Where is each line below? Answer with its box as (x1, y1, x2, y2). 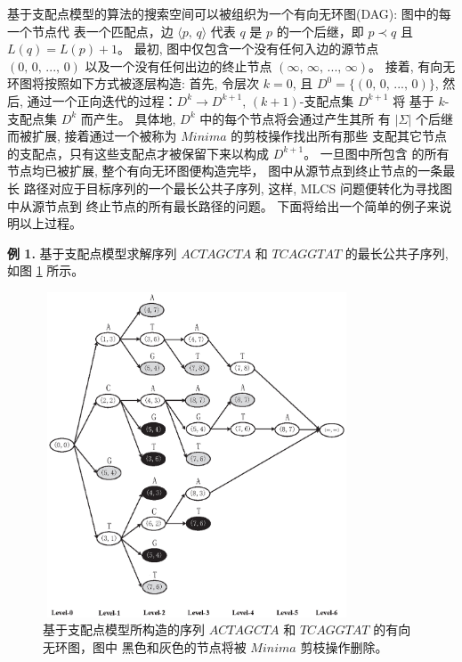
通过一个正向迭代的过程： (27, 91, 177, 110)
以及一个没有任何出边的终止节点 (85, 56, 272, 75)
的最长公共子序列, (344, 243, 449, 262)
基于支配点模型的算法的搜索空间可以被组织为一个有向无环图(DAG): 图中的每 (7, 4, 451, 22)
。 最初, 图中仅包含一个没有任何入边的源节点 (118, 39, 379, 58)
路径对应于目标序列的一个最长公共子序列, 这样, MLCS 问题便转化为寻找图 (23, 178, 452, 197)
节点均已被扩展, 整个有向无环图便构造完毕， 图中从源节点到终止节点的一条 (7, 161, 443, 180)
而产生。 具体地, (80, 109, 176, 127)
